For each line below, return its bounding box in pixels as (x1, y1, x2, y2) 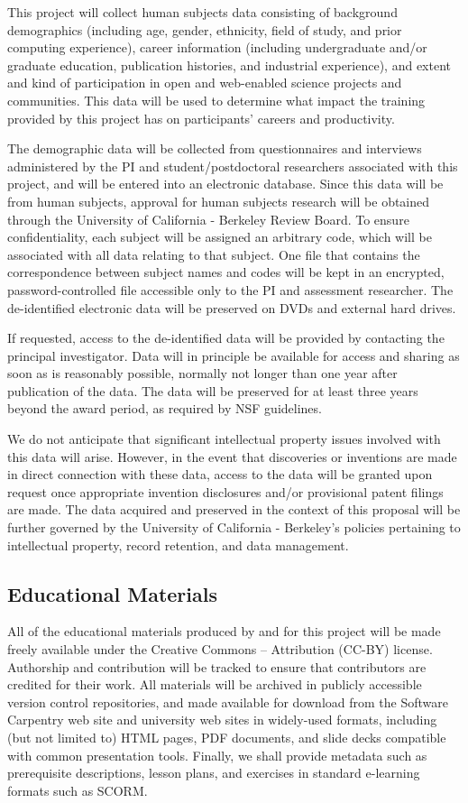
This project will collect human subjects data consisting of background (7, 3, 398, 21)
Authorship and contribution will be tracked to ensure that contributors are (7, 657, 427, 676)
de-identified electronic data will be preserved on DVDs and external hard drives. (7, 298, 456, 317)
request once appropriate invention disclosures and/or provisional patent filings (7, 482, 444, 501)
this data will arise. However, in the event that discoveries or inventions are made (7, 447, 457, 466)
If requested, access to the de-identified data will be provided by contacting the (7, 328, 445, 347)
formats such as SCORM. (7, 780, 148, 799)
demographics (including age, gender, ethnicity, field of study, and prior (7, 20, 402, 39)
